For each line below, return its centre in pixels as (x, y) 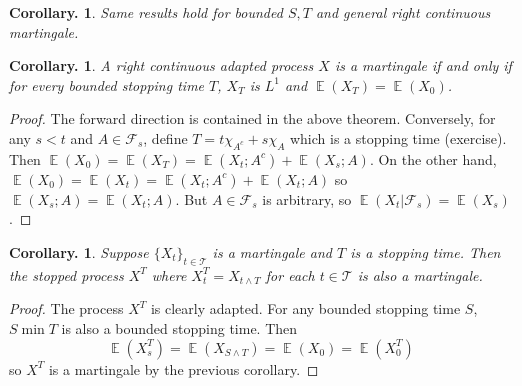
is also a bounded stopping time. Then (179, 327)
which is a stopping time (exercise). (398, 137)
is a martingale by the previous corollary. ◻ (183, 368)
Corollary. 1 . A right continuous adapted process (161, 65)
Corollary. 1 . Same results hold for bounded (146, 12)
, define (165, 137)
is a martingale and (272, 251)
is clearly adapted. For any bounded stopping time (305, 308)
